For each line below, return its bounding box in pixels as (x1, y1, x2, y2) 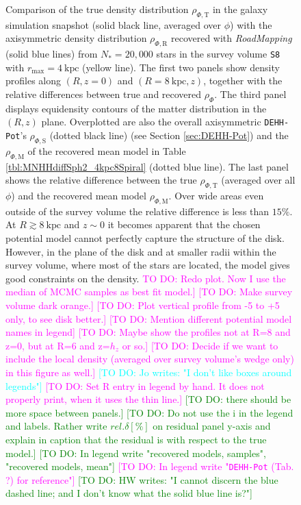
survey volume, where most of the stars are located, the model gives (5, 258, 290, 272)
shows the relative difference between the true (5, 173, 197, 187)
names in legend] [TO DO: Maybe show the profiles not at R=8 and (5, 325, 291, 339)
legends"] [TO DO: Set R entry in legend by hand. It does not (5, 378, 265, 393)
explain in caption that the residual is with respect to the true (5, 432, 267, 446)
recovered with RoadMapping (170, 31, 292, 45)
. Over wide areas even (168, 188, 264, 203)
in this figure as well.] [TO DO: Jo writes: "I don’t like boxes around (5, 365, 292, 379)
